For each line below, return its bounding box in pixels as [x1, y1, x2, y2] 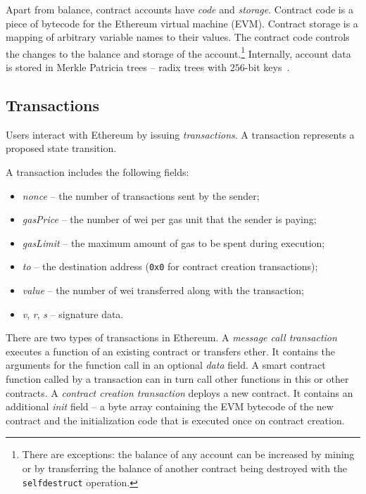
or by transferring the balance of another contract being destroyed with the [22, 460, 348, 475]
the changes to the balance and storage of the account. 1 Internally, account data [6, 44, 351, 61]
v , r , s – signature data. [22, 306, 124, 321]
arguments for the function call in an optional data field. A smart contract [6, 357, 326, 372]
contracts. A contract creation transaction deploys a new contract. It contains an [6, 385, 353, 400]
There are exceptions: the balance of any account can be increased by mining [22, 447, 355, 462]
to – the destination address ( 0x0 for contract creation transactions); [22, 259, 318, 274]
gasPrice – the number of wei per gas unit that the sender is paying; [22, 212, 317, 227]
